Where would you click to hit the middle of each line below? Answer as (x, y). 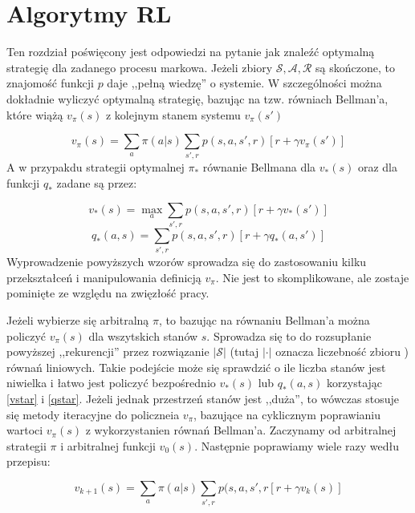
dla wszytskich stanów (143, 335)
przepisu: (28, 461)
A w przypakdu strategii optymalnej (96, 167)
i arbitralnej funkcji (108, 445)
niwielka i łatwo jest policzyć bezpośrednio (111, 383)
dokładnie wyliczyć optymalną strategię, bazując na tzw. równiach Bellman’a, (197, 98)
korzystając (355, 383)
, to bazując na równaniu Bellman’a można (264, 320)
